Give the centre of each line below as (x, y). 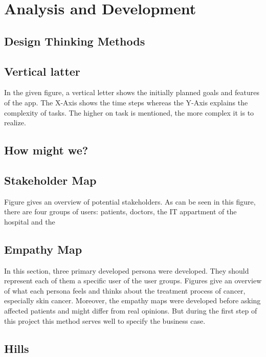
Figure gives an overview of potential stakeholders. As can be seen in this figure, (130, 201)
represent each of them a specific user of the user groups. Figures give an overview (133, 281)
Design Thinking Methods (75, 41)
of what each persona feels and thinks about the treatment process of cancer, (125, 290)
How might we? (46, 150)
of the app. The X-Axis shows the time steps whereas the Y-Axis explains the (126, 102)
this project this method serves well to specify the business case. (105, 320)
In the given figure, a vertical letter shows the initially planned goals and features (132, 92)
